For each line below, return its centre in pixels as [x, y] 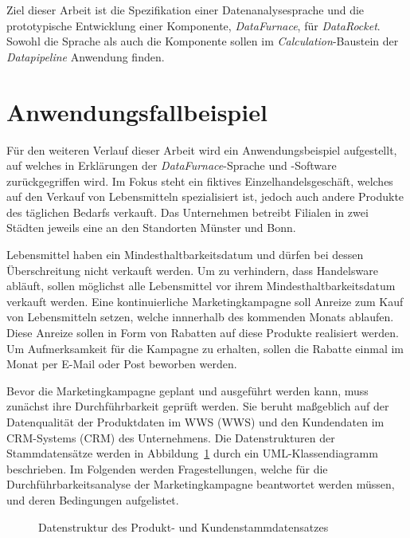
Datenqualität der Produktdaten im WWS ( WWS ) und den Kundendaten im [195, 422]
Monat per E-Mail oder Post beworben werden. [122, 364]
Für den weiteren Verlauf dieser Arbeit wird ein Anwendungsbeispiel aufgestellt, [202, 149]
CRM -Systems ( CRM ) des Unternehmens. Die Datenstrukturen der [171, 437]
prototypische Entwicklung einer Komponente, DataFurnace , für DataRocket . [193, 25]
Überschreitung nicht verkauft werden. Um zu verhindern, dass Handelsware [192, 270]
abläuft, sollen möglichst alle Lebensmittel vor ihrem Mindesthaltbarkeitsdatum [201, 286]
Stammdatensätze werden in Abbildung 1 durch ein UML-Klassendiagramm [192, 453]
